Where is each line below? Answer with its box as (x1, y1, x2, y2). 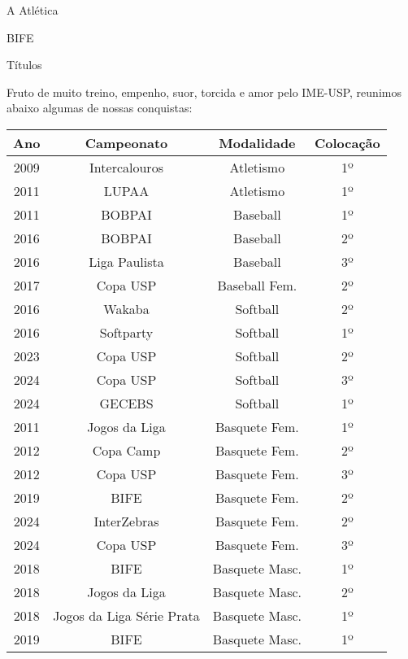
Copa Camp (92, 440, 161, 460)
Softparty (99, 322, 154, 342)
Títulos (7, 56, 42, 73)
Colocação (315, 133, 380, 152)
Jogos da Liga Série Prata (53, 605, 200, 625)
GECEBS (99, 393, 154, 412)
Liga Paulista (89, 251, 164, 271)
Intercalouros (89, 157, 163, 177)
